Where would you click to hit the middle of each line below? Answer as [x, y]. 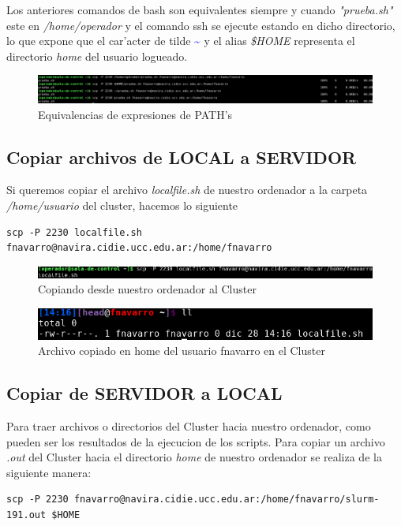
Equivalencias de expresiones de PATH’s [135, 114]
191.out [26, 515]
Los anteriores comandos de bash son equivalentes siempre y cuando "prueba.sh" [200, 9]
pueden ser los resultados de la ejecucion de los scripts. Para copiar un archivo [196, 441]
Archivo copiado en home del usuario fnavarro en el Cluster [182, 351]
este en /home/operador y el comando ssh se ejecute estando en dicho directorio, [201, 25]
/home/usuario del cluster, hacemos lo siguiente [122, 205]
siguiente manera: [49, 472]
